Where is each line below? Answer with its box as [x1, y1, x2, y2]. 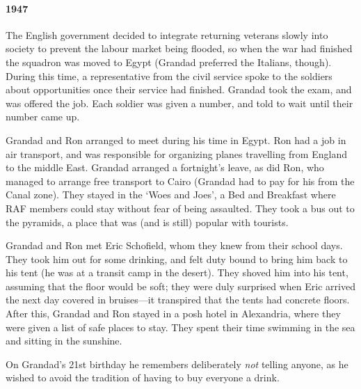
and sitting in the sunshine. [6, 333, 122, 348]
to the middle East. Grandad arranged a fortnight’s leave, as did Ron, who [6, 160, 324, 175]
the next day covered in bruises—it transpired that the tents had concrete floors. [6, 292, 350, 307]
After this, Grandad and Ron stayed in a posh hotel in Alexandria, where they [6, 306, 341, 321]
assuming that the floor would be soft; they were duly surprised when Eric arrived [6, 278, 355, 293]
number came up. [6, 109, 80, 124]
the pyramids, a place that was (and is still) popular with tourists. [6, 214, 289, 229]
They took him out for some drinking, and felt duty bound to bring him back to [6, 251, 348, 266]
